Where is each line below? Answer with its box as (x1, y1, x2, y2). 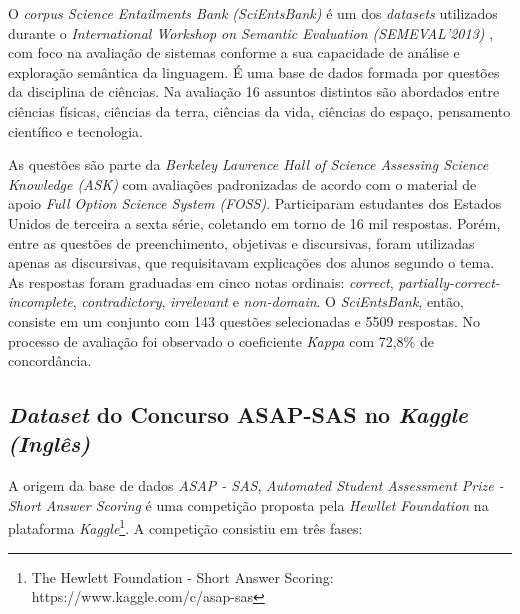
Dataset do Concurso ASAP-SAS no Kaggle (8, 399, 468, 430)
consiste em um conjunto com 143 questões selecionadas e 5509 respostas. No (8, 310, 480, 331)
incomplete (8, 291, 73, 312)
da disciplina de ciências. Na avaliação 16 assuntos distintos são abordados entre (8, 81, 500, 102)
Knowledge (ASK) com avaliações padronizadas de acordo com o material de (8, 173, 477, 194)
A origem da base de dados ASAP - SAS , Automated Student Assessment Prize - (8, 475, 504, 496)
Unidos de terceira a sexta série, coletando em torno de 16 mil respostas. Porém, (8, 212, 501, 233)
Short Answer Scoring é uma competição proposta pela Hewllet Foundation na (8, 494, 489, 515)
